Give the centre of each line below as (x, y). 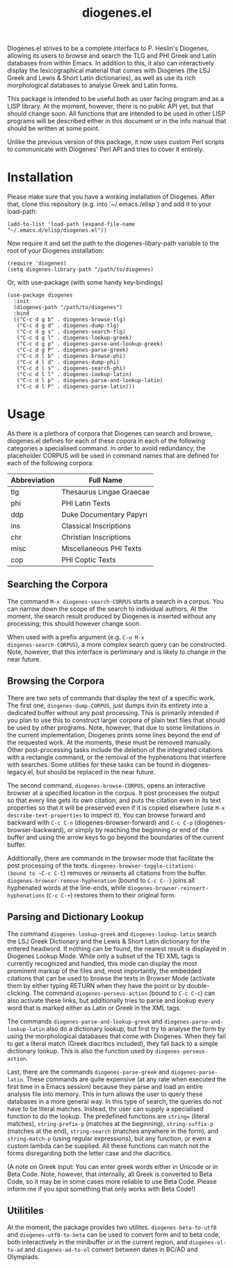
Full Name (106, 480)
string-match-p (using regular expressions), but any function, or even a (109, 1138)
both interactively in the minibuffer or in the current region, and (97, 1242)
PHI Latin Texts (86, 503)
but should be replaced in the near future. (96, 772)
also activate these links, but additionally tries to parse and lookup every (111, 1000)
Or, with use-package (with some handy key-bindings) (85, 283)
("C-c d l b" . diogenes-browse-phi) (71, 357)
